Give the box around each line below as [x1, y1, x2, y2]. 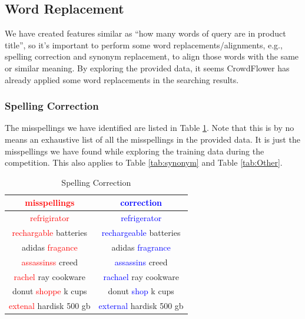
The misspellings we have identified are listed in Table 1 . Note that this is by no [5, 121, 294, 134]
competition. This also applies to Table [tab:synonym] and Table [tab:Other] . [5, 156, 283, 169]
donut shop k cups [108, 285, 174, 297]
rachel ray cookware [14, 270, 86, 282]
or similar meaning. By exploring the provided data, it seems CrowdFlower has [5, 61, 290, 74]
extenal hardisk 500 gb [9, 300, 91, 312]
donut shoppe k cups [12, 285, 87, 297]
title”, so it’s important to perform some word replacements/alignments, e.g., [5, 38, 283, 51]
